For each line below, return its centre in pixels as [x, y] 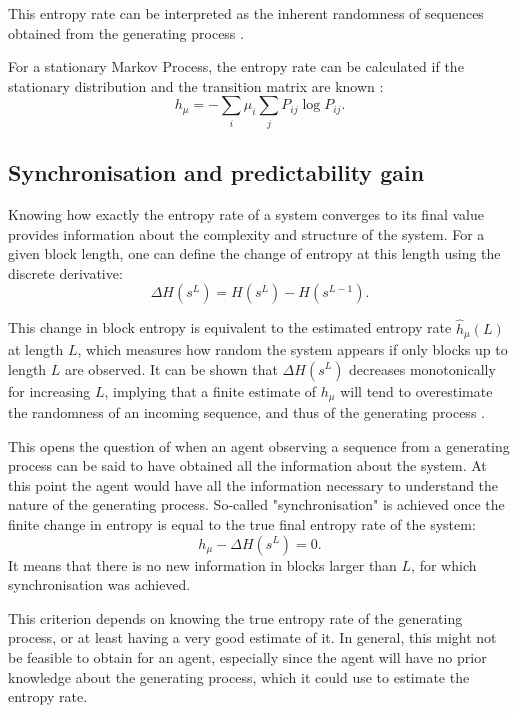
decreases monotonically [422, 368]
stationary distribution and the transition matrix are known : [196, 85]
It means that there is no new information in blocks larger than [202, 564]
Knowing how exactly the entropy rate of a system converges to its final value [246, 213]
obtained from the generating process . [126, 32]
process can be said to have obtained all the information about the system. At [247, 465]
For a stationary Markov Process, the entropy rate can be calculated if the [236, 66]
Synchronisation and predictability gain [216, 172]
